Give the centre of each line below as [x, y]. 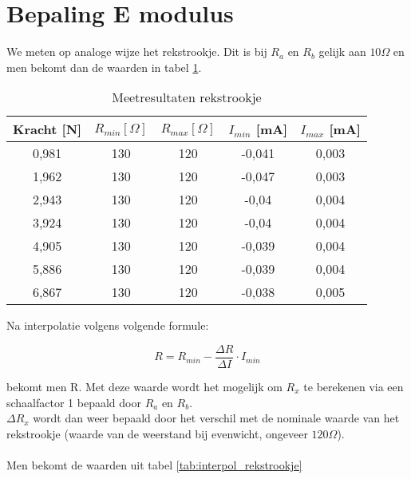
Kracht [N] [47, 129]
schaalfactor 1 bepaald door [74, 402]
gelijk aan [342, 51]
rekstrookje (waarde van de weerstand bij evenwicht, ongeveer [157, 433]
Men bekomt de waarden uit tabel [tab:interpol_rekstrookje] [154, 464]
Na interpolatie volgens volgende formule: [108, 325]
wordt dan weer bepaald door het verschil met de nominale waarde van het [216, 418]
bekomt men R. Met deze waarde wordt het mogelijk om [144, 386]
